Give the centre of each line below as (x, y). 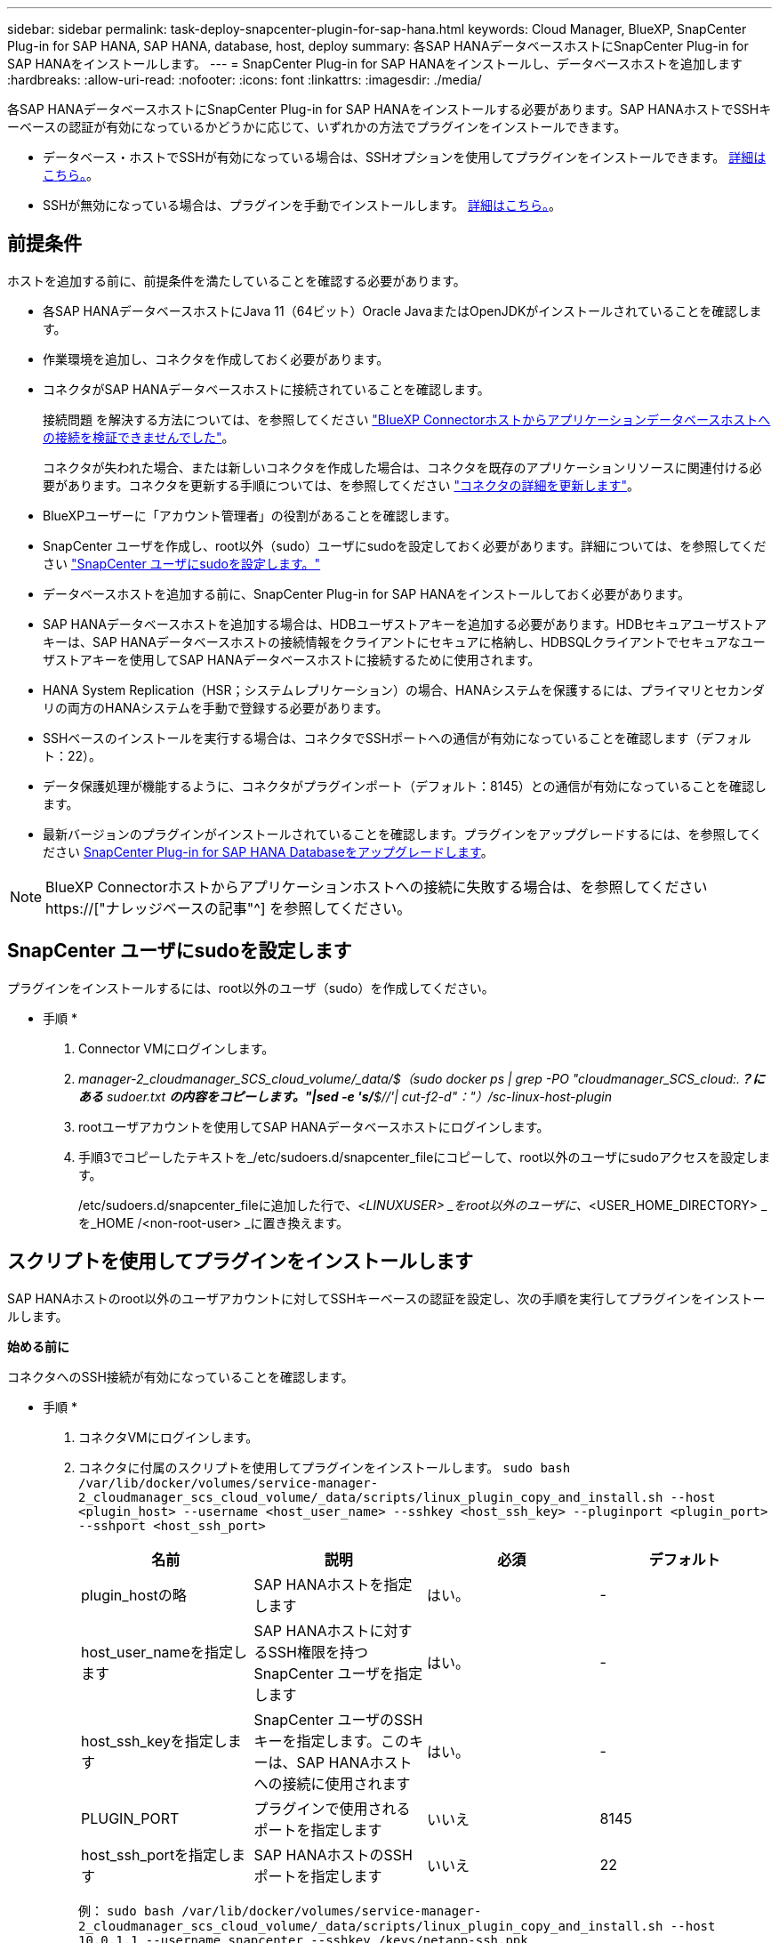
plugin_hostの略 (134, 1595)
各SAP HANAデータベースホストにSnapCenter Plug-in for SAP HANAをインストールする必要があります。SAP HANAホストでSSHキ (389, 109)
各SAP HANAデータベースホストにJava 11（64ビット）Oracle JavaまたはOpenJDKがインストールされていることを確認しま (402, 310)
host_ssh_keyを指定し (154, 1741)
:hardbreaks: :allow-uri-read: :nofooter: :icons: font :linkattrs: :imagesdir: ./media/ (245, 80)
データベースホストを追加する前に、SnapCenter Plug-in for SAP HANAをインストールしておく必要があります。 (366, 593)
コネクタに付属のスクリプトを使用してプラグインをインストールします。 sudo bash (325, 1467)
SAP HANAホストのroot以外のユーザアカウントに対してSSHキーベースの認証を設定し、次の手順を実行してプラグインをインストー (386, 1298)
